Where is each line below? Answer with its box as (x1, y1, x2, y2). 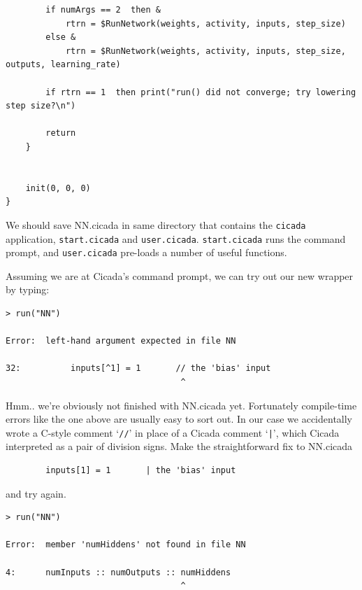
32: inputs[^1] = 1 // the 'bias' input (6, 363, 271, 374)
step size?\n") (6, 101, 76, 111)
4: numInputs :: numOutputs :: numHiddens (6, 567, 231, 577)
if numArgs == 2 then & (45, 5, 161, 15)
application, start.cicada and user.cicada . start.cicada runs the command (6, 231, 346, 246)
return (45, 128, 76, 139)
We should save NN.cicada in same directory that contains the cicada (6, 217, 306, 232)
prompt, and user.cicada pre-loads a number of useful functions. (6, 245, 287, 260)
